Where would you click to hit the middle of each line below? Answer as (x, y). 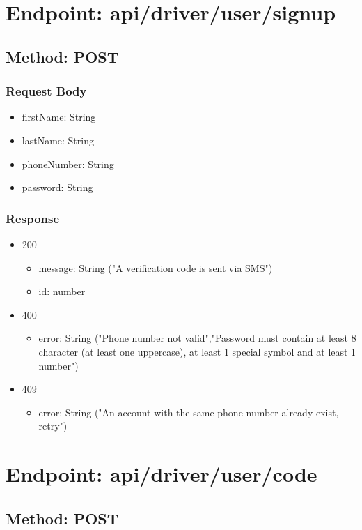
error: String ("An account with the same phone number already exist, (189, 412)
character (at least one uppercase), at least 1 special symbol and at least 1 (197, 351)
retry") (53, 426)
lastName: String (58, 140)
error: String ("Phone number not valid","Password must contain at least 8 (197, 338)
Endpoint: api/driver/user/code (162, 474)
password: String (57, 187)
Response (33, 218)
